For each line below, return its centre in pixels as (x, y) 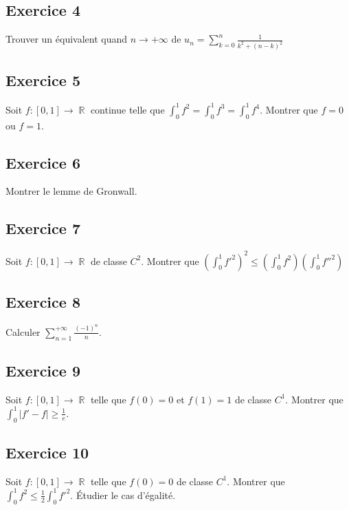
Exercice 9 (43, 370)
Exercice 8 (43, 302)
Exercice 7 (43, 228)
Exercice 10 (47, 453)
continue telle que (127, 109)
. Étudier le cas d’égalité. (123, 495)
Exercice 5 (43, 80)
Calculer (23, 331)
